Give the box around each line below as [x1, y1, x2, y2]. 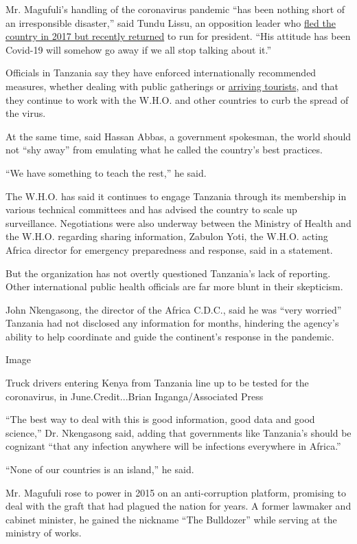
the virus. [5, 106, 46, 120]
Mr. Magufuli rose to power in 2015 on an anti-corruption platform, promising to [5, 485, 346, 499]
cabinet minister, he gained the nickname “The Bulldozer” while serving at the [5, 512, 337, 526]
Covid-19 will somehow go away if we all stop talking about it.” [5, 42, 272, 56]
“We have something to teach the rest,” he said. [5, 165, 207, 179]
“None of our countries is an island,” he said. [5, 462, 194, 477]
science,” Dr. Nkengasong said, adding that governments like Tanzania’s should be [5, 425, 352, 439]
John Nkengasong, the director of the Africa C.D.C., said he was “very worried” [5, 302, 342, 316]
